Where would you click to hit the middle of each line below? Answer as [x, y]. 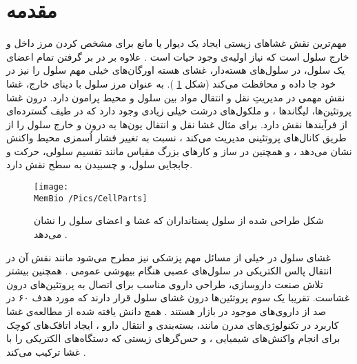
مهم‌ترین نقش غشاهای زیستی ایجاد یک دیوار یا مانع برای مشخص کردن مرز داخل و [176, 43]
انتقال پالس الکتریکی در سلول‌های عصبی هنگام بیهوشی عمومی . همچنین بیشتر [169, 271]
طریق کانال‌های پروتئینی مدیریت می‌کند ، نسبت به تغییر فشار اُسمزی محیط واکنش [176, 138]
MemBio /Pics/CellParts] [91, 198]
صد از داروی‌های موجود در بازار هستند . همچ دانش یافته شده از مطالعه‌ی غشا [166, 311]
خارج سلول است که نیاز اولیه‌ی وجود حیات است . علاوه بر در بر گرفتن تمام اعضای [178, 56]
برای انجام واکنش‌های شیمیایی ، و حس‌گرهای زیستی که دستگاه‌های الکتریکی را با [173, 338]
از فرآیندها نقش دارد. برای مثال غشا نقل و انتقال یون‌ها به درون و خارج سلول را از [177, 124]
